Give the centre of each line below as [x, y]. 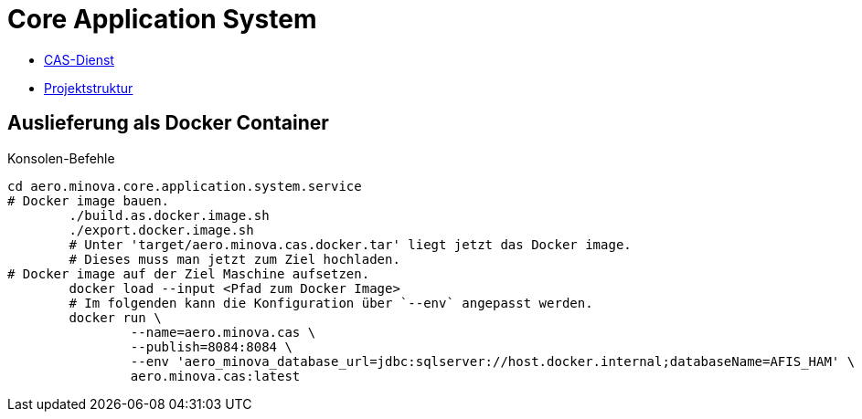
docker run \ [115, 317]
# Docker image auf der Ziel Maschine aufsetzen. [189, 273]
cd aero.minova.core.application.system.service [185, 186]
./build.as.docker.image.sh [169, 215]
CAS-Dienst [79, 59]
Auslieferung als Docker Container [168, 123]
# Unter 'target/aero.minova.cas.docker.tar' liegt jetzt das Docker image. [350, 244]
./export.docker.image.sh [161, 230]
